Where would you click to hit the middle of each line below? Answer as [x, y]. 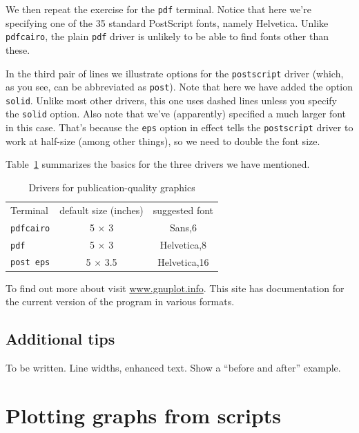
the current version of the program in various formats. [120, 301]
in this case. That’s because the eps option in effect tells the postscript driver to [179, 127]
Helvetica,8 [183, 244]
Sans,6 [183, 227]
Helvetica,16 [183, 261]
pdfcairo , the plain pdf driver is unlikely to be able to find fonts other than [167, 36]
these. [18, 49]
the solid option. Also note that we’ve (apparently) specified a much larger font [176, 114]
